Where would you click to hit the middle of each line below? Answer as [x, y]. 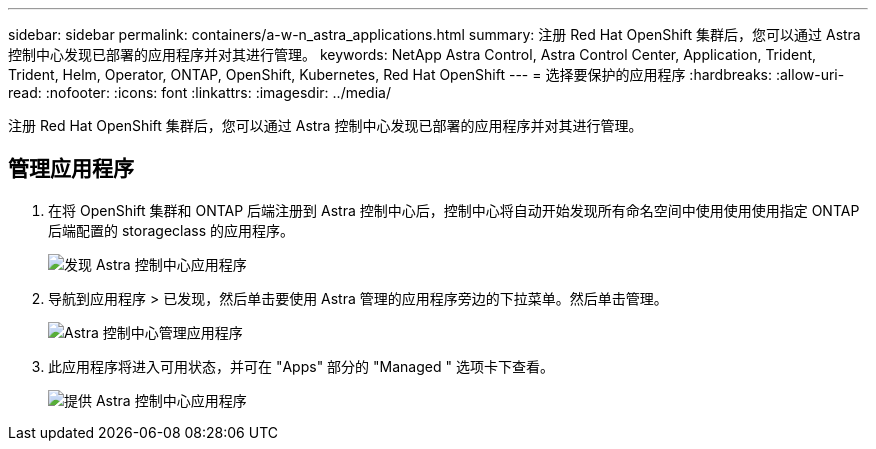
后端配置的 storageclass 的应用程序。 [171, 230]
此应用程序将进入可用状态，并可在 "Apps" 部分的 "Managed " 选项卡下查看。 [301, 366]
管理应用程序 [71, 169]
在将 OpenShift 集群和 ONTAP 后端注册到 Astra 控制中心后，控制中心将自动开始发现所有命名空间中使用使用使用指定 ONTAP [454, 210]
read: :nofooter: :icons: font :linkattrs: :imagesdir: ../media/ [199, 92]
